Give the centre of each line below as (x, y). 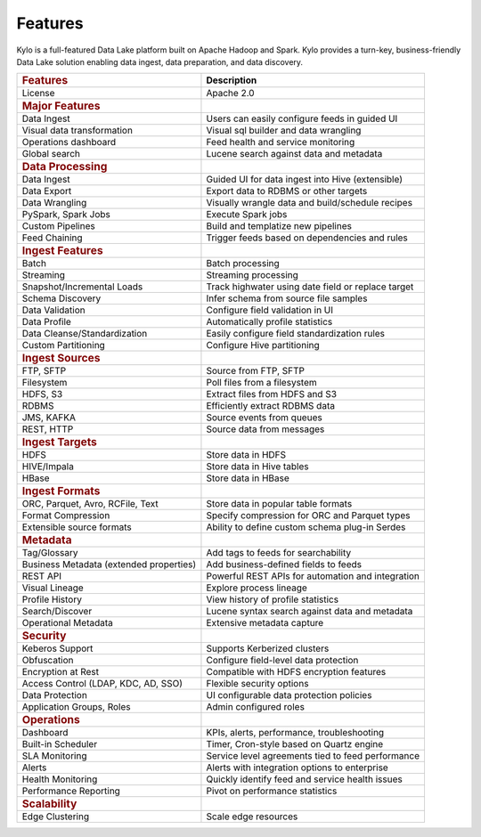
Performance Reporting (71, 791)
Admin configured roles (255, 707)
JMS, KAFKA (49, 418)
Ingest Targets (60, 442)
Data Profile (46, 322)
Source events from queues (264, 418)
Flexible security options (257, 684)
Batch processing (243, 264)
